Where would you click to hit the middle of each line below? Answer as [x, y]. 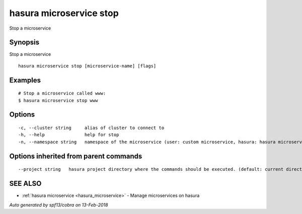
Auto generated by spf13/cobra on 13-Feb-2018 [59, 205]
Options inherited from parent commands [76, 156]
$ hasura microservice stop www [58, 100]
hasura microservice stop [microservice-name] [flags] [87, 66]
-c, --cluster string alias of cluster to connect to [91, 128]
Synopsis [24, 42]
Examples [25, 80]
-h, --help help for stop [69, 135]
